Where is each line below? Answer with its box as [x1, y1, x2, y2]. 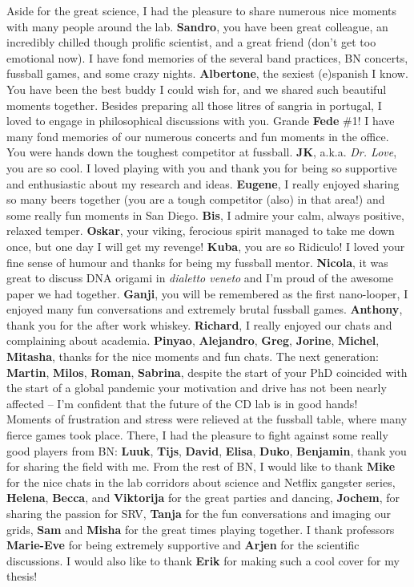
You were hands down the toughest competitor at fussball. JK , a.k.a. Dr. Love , [6, 144, 397, 160]
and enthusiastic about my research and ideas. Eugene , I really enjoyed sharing [6, 175, 400, 192]
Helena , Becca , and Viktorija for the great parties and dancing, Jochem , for [6, 489, 400, 506]
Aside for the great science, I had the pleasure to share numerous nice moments [6, 2, 397, 18]
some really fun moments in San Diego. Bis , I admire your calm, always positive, [6, 206, 404, 223]
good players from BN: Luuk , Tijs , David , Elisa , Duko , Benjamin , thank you [6, 442, 407, 459]
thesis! [6, 568, 38, 585]
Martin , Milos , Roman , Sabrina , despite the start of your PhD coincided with [6, 363, 408, 380]
